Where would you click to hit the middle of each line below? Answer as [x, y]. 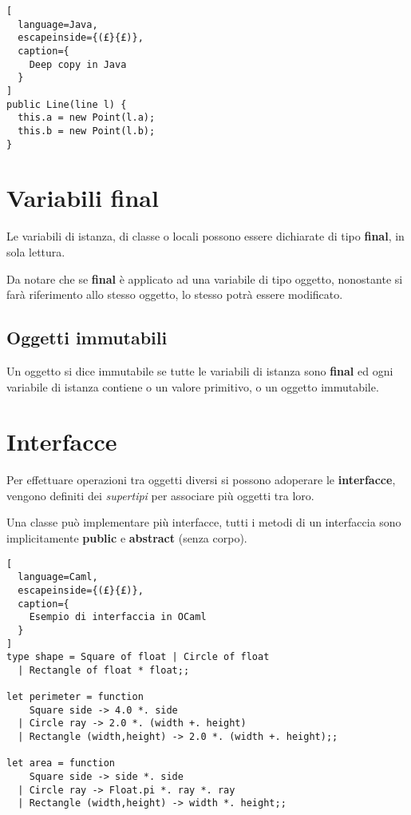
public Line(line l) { [67, 104]
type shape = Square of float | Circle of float [138, 657]
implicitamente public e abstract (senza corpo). [127, 538]
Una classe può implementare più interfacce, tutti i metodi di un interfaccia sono [204, 522]
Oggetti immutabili [87, 338]
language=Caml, [58, 577]
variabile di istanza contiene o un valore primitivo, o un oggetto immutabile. [193, 386]
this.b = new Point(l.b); [87, 131]
